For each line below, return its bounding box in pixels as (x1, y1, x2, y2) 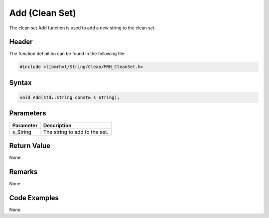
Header (9, 38, 33, 46)
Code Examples (9, 194, 59, 202)
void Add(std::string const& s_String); (19, 95, 120, 100)
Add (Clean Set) (9, 7, 77, 18)
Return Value (9, 142, 51, 150)
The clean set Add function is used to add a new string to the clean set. (9, 25, 156, 31)
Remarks (9, 167, 38, 176)
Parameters (9, 109, 46, 118)
